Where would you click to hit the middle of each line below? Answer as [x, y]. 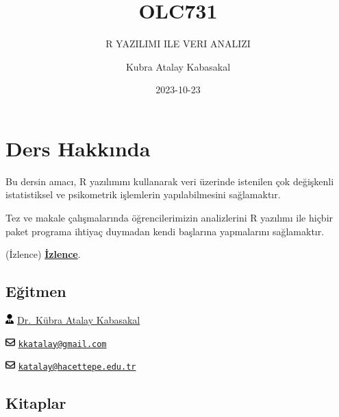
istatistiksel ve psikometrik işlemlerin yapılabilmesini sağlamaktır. [143, 194]
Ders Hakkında [78, 148]
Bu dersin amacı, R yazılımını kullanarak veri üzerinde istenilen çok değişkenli [170, 181]
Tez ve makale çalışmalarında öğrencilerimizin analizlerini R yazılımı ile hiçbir [169, 218]
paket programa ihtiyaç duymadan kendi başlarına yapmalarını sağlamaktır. [165, 231]
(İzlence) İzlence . [43, 254]
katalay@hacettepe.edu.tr [77, 367]
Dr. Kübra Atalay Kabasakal [78, 320]
